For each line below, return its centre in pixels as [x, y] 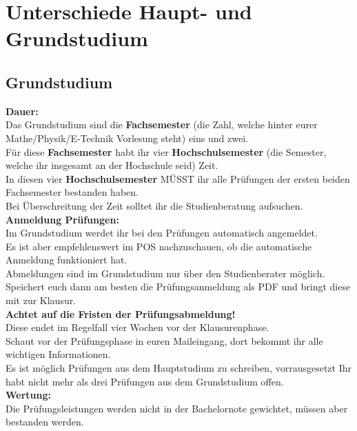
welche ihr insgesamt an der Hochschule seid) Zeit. [112, 165]
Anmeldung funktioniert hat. [67, 260]
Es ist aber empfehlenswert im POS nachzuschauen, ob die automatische [159, 246]
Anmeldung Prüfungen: [62, 219]
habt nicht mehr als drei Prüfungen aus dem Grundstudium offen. [145, 381]
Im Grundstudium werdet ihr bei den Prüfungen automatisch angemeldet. [162, 233]
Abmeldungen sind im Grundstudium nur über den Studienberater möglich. [165, 273]
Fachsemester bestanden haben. [72, 192]
